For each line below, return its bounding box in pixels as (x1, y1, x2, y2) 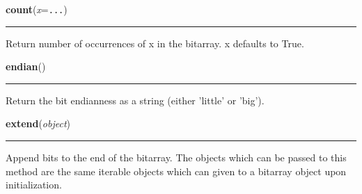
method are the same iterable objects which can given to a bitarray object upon (6, 163, 347, 178)
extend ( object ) (6, 116, 71, 131)
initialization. (6, 177, 62, 192)
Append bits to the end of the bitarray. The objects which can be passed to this (6, 150, 347, 165)
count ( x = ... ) (6, 2, 68, 16)
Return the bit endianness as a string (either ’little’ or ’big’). (6, 92, 265, 107)
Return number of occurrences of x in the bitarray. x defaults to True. (6, 35, 304, 50)
